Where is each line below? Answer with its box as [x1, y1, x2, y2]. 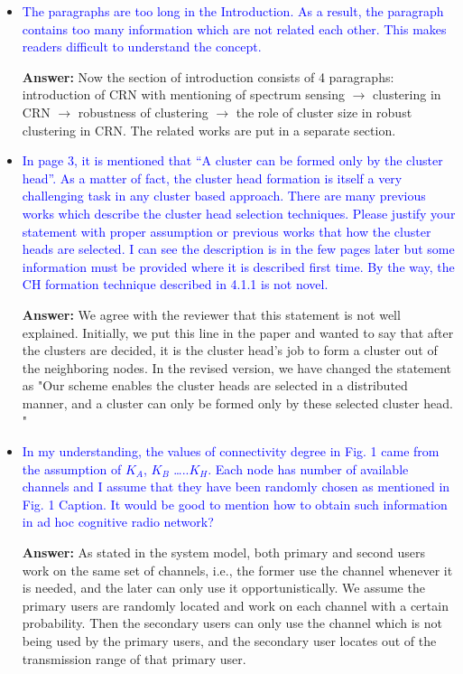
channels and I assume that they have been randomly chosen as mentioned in [22, 477, 450, 496]
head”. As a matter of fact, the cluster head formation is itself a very [22, 168, 403, 187]
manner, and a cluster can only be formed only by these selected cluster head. [22, 393, 454, 412]
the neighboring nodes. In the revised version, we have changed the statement [22, 358, 452, 377]
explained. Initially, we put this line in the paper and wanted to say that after [22, 323, 454, 342]
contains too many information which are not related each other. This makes [22, 19, 447, 38]
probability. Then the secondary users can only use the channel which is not [22, 613, 443, 632]
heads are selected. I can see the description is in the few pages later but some [22, 239, 455, 258]
